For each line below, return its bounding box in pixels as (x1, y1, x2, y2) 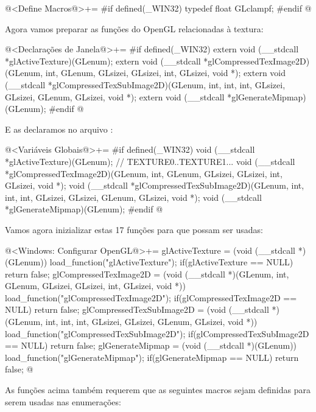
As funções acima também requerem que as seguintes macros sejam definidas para (5, 383, 311, 396)
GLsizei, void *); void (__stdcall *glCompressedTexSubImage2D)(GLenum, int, (5, 179, 304, 192)
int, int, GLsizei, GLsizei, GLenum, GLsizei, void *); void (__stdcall (5, 190, 262, 203)
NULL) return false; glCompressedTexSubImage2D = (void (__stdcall (5, 303, 269, 316)
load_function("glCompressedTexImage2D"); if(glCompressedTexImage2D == (5, 291, 297, 304)
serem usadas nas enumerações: (5, 395, 121, 408)
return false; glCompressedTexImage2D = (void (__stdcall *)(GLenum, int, (5, 267, 289, 280)
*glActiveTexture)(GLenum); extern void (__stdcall (5, 54, 201, 67)
